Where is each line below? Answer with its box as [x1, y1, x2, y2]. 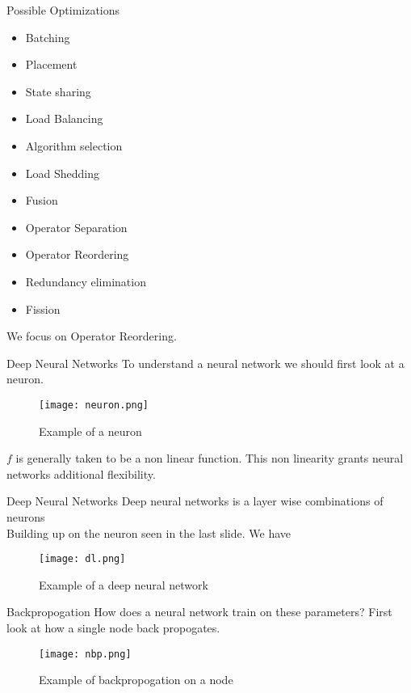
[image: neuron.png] [39, 399, 149, 411]
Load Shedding [25, 164, 100, 181]
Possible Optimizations [6, 2, 120, 18]
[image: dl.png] [39, 553, 126, 565]
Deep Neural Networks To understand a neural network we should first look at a [6, 354, 405, 371]
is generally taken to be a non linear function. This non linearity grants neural [15, 450, 404, 467]
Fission [25, 300, 61, 317]
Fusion [25, 192, 58, 209]
